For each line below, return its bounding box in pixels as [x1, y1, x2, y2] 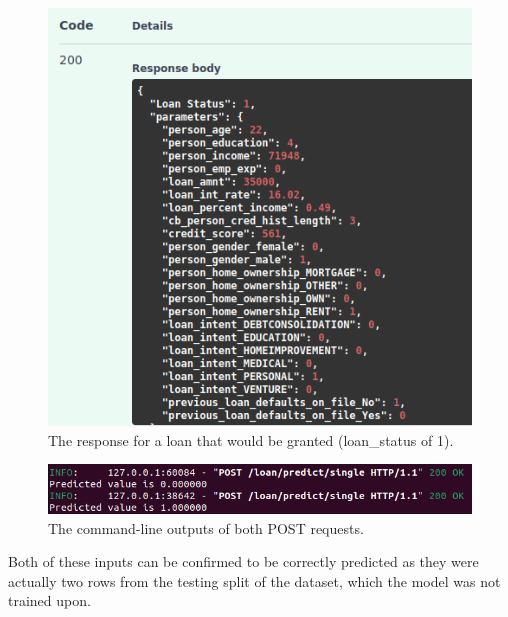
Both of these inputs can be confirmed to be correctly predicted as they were [8, 551, 479, 572]
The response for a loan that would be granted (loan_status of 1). [48, 429, 454, 450]
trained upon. [8, 590, 91, 611]
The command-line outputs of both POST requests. [48, 517, 364, 538]
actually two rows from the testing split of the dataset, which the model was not [8, 570, 501, 591]
